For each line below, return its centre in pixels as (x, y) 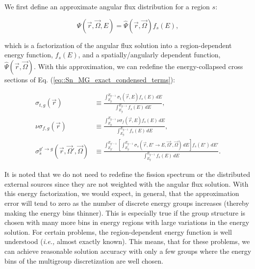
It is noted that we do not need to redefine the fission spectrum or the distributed (127, 174)
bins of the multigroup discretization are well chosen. (84, 260)
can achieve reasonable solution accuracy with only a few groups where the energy (128, 251)
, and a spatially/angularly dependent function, (149, 55)
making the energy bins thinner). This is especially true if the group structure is (125, 212)
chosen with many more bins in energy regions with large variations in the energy (127, 222)
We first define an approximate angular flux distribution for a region (107, 6)
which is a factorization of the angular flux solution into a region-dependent (118, 45)
